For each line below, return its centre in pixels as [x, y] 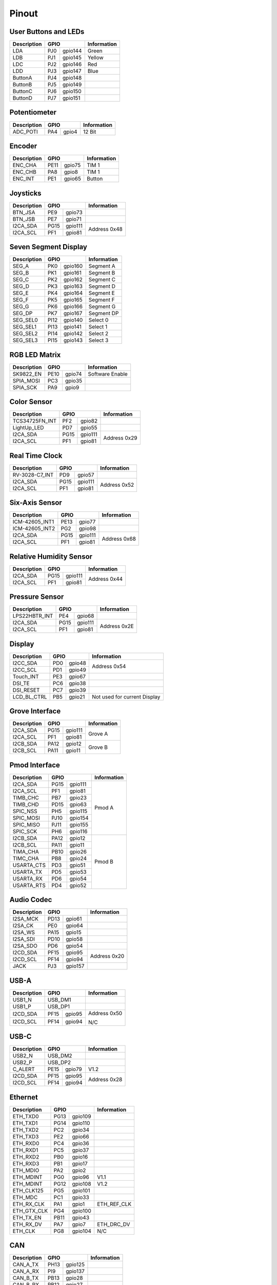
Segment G [102, 307]
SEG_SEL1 [25, 327]
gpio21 [77, 696]
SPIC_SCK [25, 831]
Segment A [102, 266]
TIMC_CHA [26, 858]
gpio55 [89, 428]
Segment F [102, 300]
